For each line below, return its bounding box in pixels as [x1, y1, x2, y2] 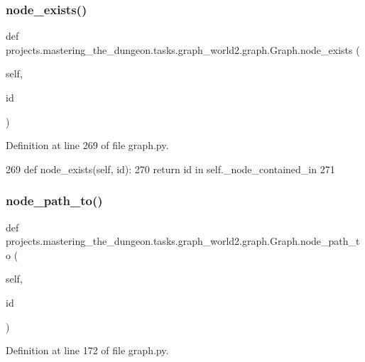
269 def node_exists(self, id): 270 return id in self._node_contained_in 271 [6, 161, 335, 176]
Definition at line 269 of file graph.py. [6, 138, 169, 153]
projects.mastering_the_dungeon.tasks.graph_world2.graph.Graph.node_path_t [6, 234, 360, 248]
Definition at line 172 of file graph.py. [6, 343, 169, 358]
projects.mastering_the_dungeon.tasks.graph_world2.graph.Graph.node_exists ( [6, 42, 360, 57]
